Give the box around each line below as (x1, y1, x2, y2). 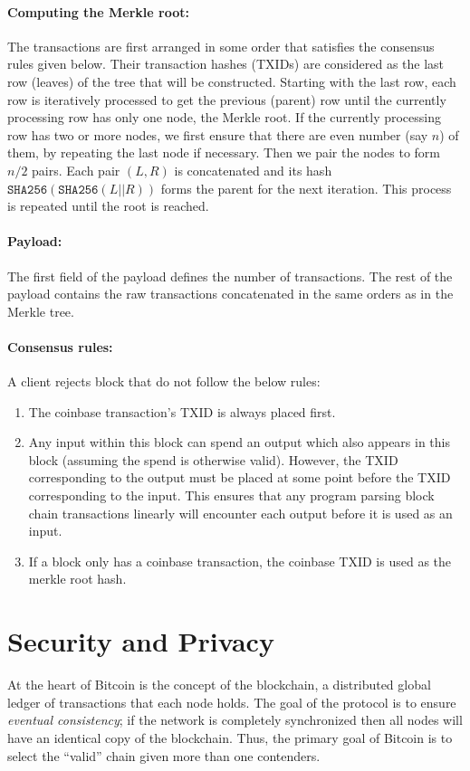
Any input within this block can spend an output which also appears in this (28, 433, 451, 452)
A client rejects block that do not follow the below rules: (7, 372, 321, 391)
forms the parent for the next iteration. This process (160, 178, 452, 197)
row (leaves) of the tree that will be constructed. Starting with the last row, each (7, 71, 456, 90)
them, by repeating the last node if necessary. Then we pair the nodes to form (7, 143, 441, 162)
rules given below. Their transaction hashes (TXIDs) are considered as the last (7, 54, 445, 73)
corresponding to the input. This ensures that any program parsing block (28, 486, 435, 505)
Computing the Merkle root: (7, 2, 189, 21)
